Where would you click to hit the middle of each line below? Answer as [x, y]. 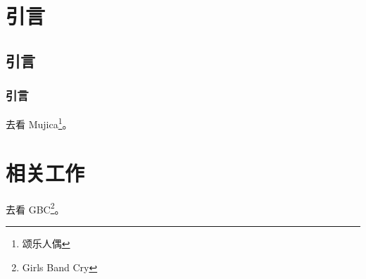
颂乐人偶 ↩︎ [46, 243]
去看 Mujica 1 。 [39, 123]
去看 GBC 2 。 [35, 208]
